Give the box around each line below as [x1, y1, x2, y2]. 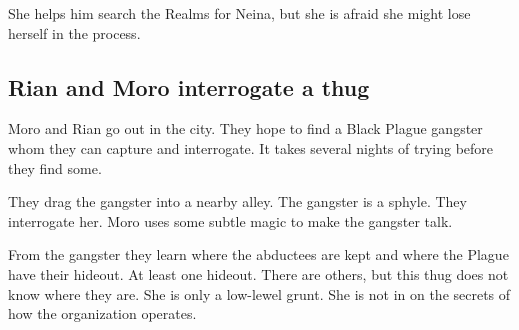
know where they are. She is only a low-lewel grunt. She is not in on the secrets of [8, 283, 511, 304]
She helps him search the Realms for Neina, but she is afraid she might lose [8, 3, 471, 23]
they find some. [8, 157, 102, 178]
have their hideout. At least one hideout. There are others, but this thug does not [8, 263, 509, 284]
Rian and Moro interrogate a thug [8, 71, 370, 102]
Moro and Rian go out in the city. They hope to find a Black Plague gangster [8, 118, 483, 139]
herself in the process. [8, 22, 141, 43]
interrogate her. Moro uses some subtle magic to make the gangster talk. [8, 210, 453, 231]
